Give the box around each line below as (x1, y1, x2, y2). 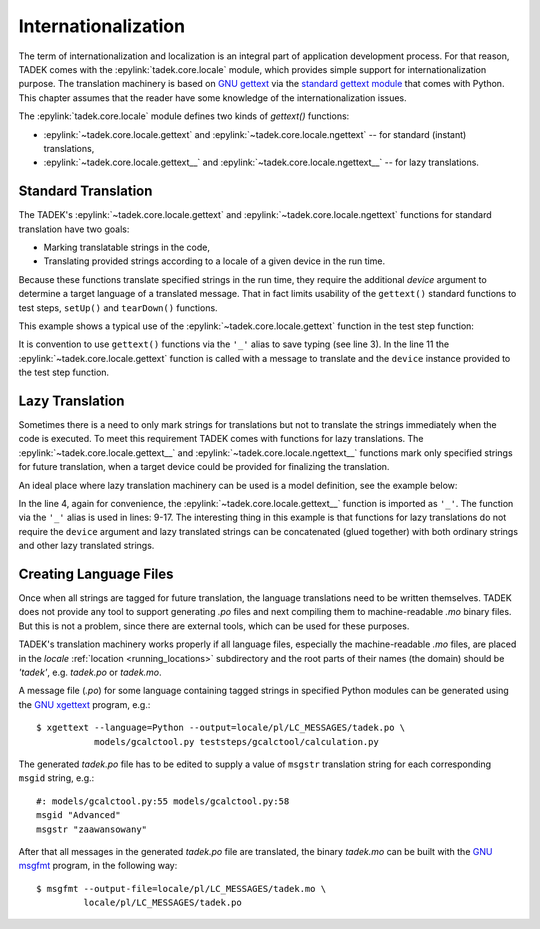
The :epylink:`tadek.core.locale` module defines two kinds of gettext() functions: (18, 110, 350, 122)
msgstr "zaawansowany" (36, 823, 148, 835)
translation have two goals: (18, 223, 130, 235)
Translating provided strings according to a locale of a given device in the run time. (43, 255, 385, 267)
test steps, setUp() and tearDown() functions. (18, 301, 219, 314)
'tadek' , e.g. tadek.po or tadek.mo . (18, 666, 162, 678)
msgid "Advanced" (36, 810, 121, 821)
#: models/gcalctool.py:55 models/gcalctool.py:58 (36, 795, 290, 807)
